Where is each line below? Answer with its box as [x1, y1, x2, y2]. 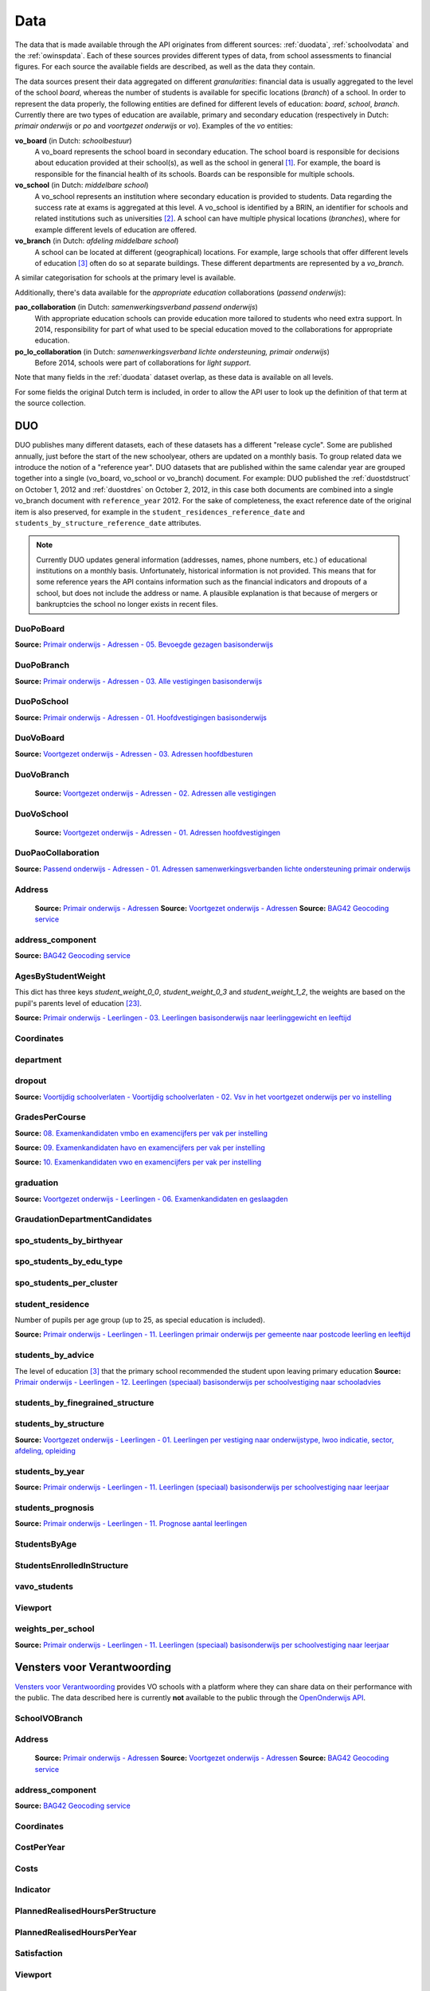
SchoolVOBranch [14, 1712, 83, 1723]
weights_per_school [14, 1623, 95, 1634]
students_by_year [14, 1465, 85, 1477]
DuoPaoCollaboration [14, 847, 100, 859]
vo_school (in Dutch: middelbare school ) [14, 180, 149, 190]
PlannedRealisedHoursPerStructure [14, 1906, 157, 1917]
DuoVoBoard [14, 733, 65, 744]
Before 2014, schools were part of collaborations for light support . [34, 358, 252, 368]
